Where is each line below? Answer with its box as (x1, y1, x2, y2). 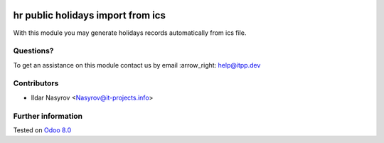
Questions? (13, 46, 54, 56)
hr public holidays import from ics (13, 9, 166, 21)
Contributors (13, 78, 59, 88)
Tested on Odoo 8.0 (13, 125, 72, 134)
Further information (13, 111, 83, 121)
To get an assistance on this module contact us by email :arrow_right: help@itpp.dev (13, 60, 261, 69)
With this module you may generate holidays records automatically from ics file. (13, 28, 247, 37)
